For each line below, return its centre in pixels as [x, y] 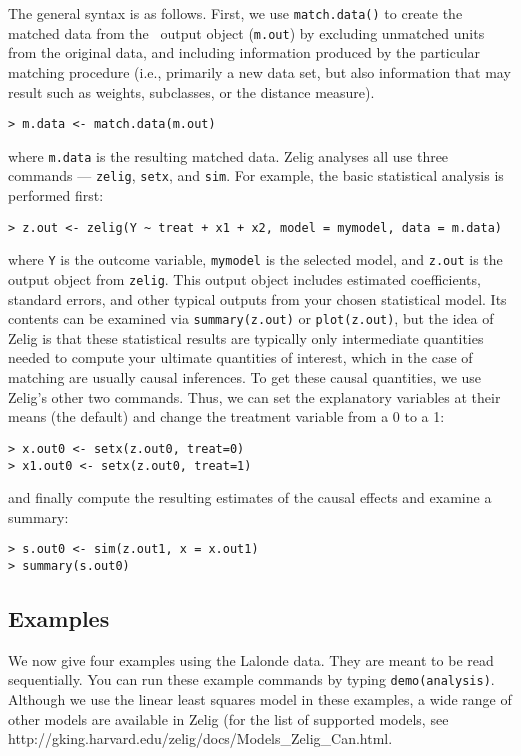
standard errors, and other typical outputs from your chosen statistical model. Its [257, 298]
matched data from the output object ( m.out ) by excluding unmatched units [246, 32]
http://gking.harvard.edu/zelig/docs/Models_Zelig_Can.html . [200, 738]
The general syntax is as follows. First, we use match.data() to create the [235, 13]
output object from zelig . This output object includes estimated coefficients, [244, 278]
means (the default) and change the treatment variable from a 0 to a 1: [226, 416]
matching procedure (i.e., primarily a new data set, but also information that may [259, 71]
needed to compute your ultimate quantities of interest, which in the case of [240, 357]
